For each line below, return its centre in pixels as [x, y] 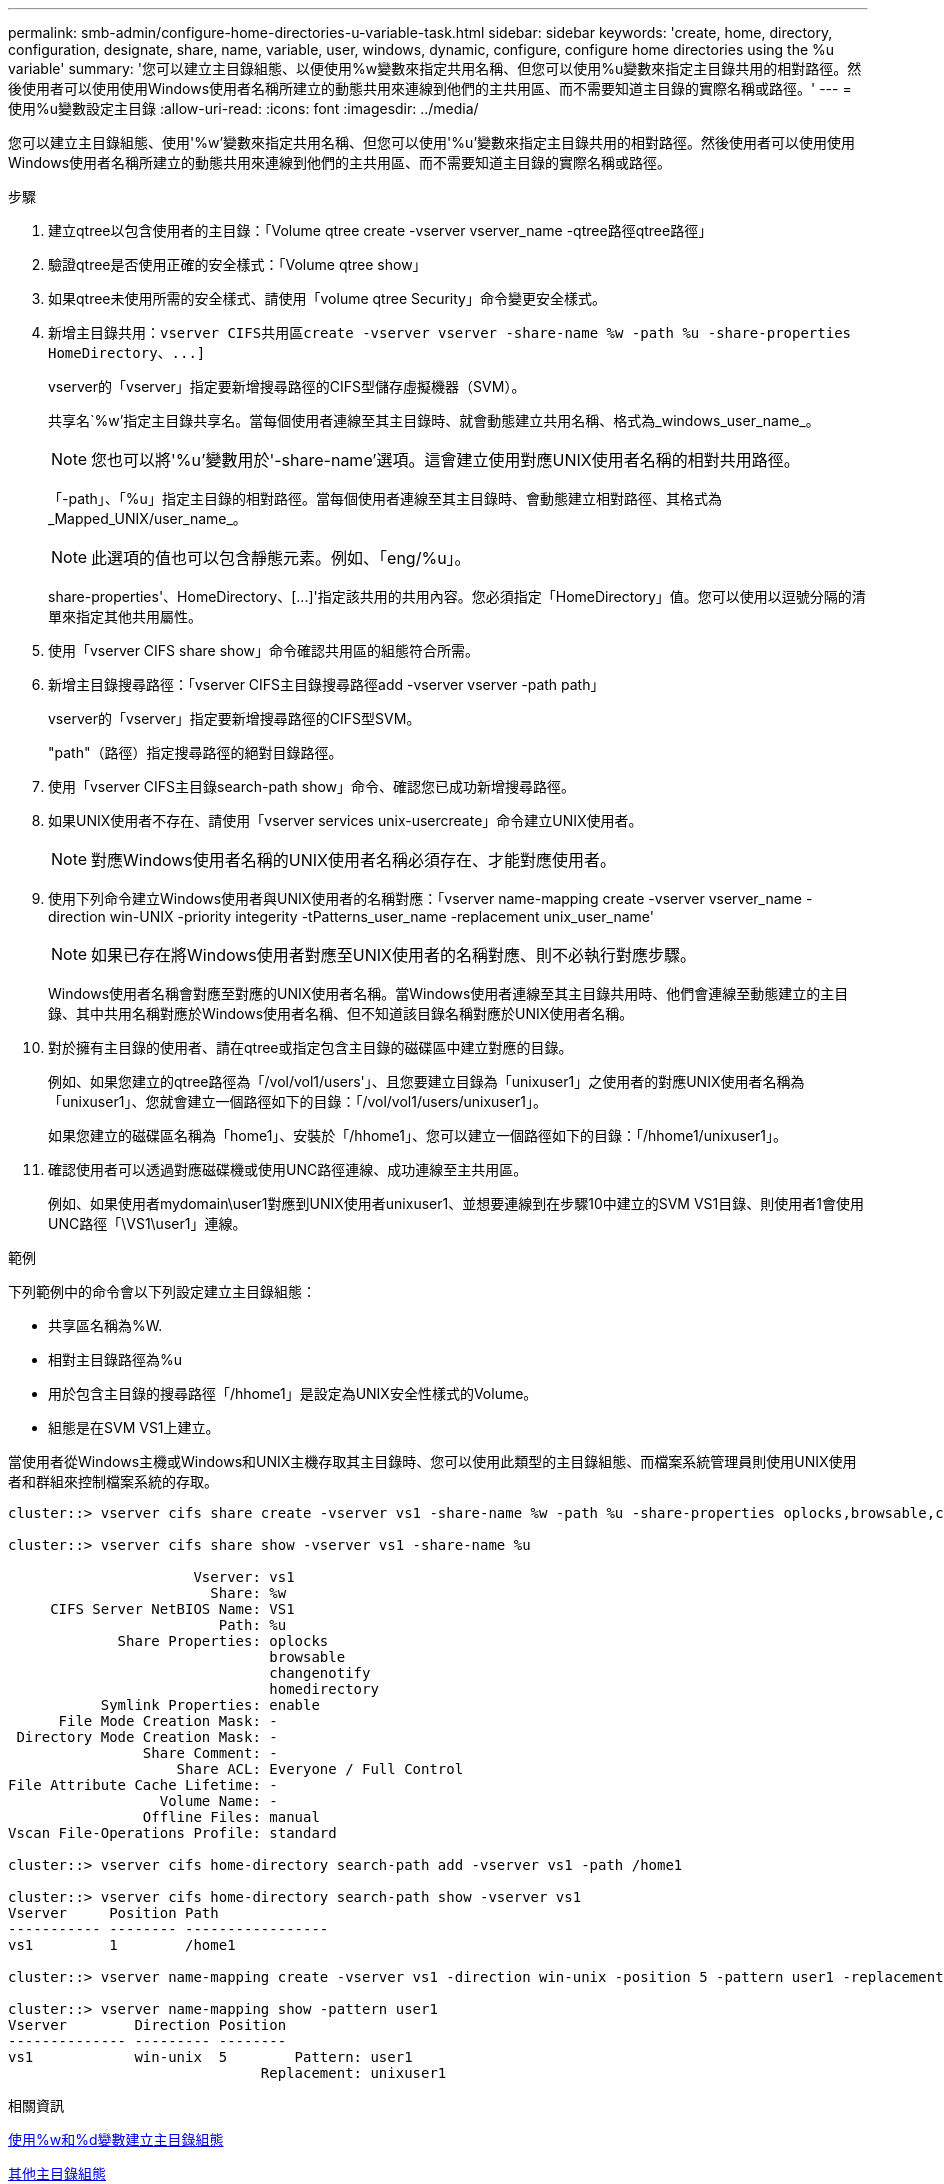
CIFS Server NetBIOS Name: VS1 [172, 1609]
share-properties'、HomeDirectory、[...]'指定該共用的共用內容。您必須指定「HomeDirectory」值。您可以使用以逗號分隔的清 [457, 596]
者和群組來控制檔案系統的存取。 [113, 1481]
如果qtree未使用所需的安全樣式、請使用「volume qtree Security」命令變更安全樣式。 [327, 298]
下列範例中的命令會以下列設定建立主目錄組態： [162, 1291]
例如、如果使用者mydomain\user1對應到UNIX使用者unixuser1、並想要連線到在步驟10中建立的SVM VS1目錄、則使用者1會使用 [456, 1203]
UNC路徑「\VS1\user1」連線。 [147, 1223]
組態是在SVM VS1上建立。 [134, 1427]
